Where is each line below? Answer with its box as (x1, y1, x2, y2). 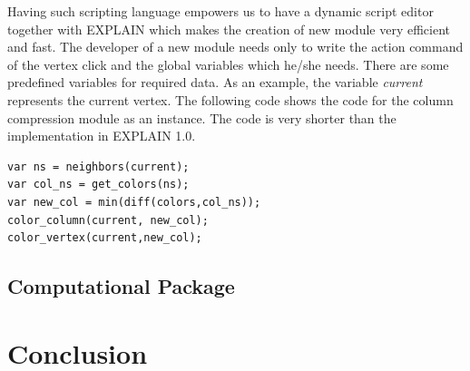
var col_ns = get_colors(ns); (7, 178, 190, 191)
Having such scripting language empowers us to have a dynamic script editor (7, 2, 434, 20)
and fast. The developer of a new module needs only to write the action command (7, 37, 464, 56)
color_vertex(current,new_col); (7, 231, 202, 245)
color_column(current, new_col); (7, 213, 209, 227)
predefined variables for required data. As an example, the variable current (7, 73, 423, 92)
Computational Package (7, 272, 235, 300)
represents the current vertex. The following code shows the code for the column (7, 90, 454, 109)
